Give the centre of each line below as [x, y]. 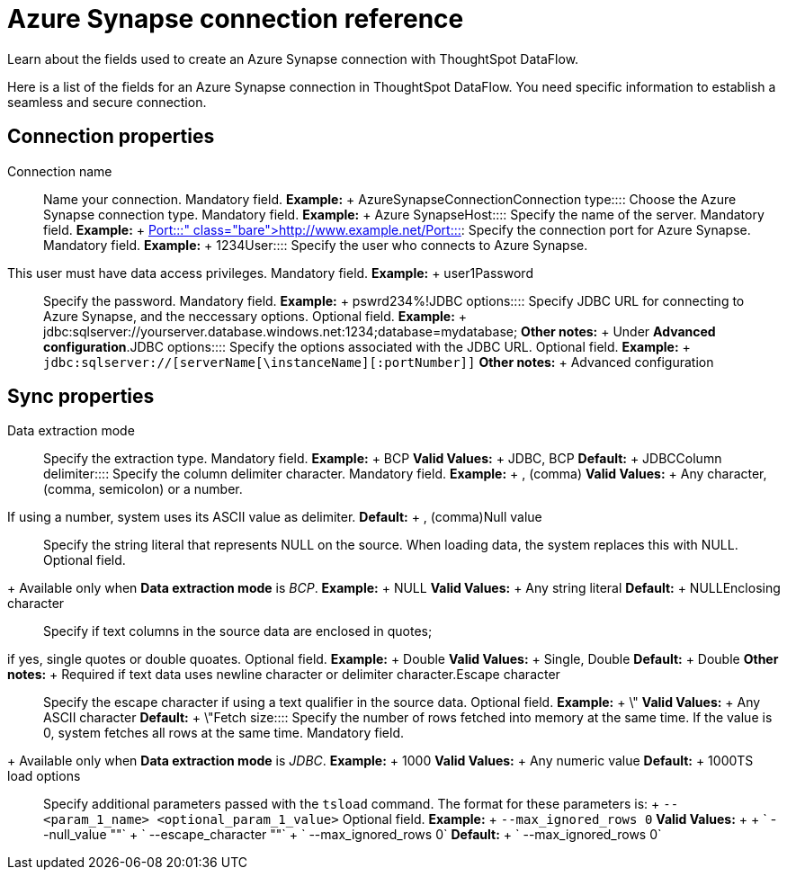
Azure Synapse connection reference [236, 19]
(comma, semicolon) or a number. [143, 489]
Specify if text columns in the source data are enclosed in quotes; [238, 631]
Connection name [60, 171]
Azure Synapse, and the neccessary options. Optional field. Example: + [255, 316]
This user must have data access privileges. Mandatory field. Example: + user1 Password [270, 273]
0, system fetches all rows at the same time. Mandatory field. [224, 733]
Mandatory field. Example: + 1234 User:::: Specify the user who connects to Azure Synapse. [316, 245]
